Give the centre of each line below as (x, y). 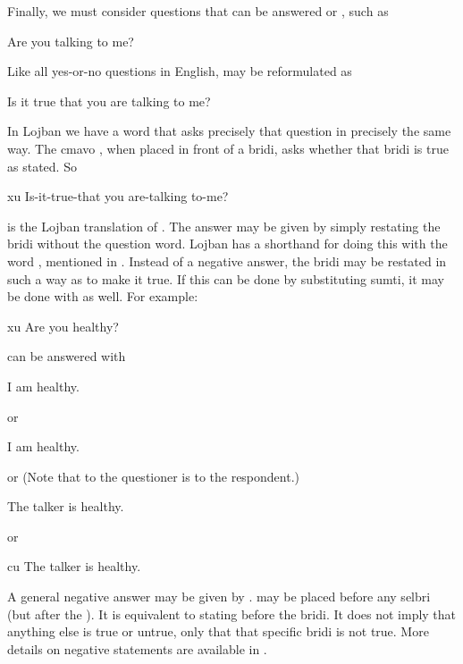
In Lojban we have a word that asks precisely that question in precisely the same (229, 131)
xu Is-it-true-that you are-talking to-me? (118, 196)
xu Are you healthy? (63, 326)
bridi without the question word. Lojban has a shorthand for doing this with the (227, 244)
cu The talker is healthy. (74, 566)
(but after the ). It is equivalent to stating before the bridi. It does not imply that (232, 614)
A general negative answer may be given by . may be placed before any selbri (219, 597)
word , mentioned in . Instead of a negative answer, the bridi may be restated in (227, 261)
